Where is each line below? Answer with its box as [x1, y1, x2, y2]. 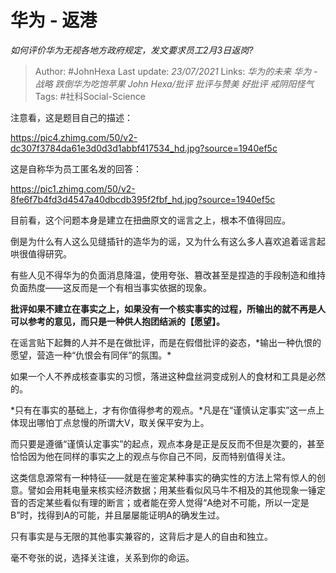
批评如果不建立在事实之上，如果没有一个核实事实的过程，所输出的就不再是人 [10, 302, 326, 315]
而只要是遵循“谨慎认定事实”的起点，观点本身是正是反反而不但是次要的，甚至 [10, 437, 325, 450]
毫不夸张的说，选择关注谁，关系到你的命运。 [10, 551, 195, 563]
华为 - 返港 [10, 9, 98, 32]
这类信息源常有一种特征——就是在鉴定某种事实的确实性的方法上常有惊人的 [10, 471, 317, 483]
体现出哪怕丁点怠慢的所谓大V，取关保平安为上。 [10, 416, 210, 428]
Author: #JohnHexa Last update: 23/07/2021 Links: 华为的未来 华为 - [34, 65, 318, 77]
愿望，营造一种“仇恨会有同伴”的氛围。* [10, 349, 172, 361]
